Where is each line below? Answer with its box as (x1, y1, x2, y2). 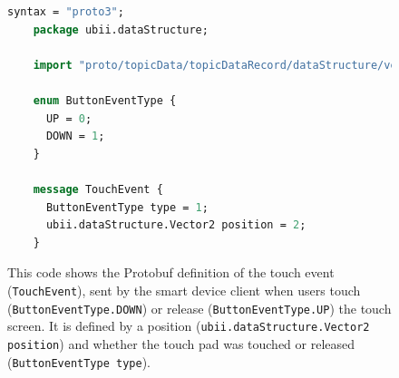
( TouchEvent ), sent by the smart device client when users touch (7, 280, 361, 299)
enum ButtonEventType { (33, 93, 177, 107)
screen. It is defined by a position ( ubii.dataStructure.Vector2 (7, 316, 370, 335)
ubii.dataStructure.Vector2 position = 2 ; (45, 218, 307, 232)
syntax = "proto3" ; (7, 5, 124, 18)
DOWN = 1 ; (45, 130, 105, 143)
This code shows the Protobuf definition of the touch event (7, 263, 335, 282)
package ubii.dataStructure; (33, 23, 209, 36)
